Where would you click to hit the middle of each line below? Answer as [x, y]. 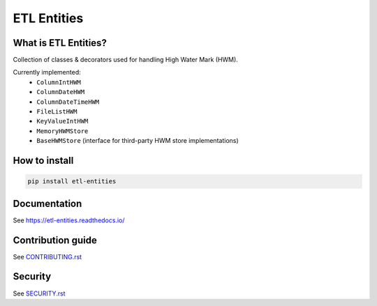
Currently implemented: [47, 72]
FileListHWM [57, 112]
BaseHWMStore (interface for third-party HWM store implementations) [138, 141]
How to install [43, 161]
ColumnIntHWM [59, 82]
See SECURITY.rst [39, 293]
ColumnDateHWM [61, 92]
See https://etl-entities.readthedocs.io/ [69, 220]
